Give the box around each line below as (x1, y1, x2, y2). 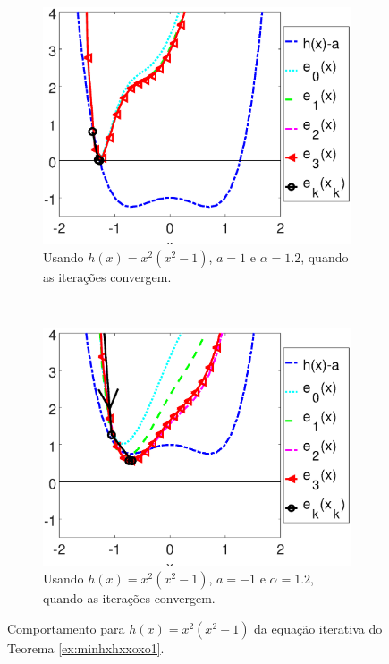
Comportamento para (7, 618, 125, 637)
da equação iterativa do (254, 618, 383, 637)
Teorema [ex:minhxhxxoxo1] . (7, 638, 165, 657)
